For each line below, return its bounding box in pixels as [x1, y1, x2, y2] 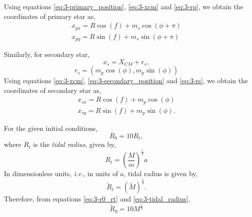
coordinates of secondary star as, [4, 85, 101, 95]
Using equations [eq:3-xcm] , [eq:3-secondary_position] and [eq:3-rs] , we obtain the [4, 75, 248, 86]
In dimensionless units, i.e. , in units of [4, 168, 118, 179]
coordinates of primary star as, [4, 11, 96, 21]
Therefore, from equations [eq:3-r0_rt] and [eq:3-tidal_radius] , [4, 194, 190, 204]
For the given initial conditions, [4, 123, 98, 133]
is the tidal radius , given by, [33, 139, 116, 149]
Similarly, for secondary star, [4, 49, 90, 59]
